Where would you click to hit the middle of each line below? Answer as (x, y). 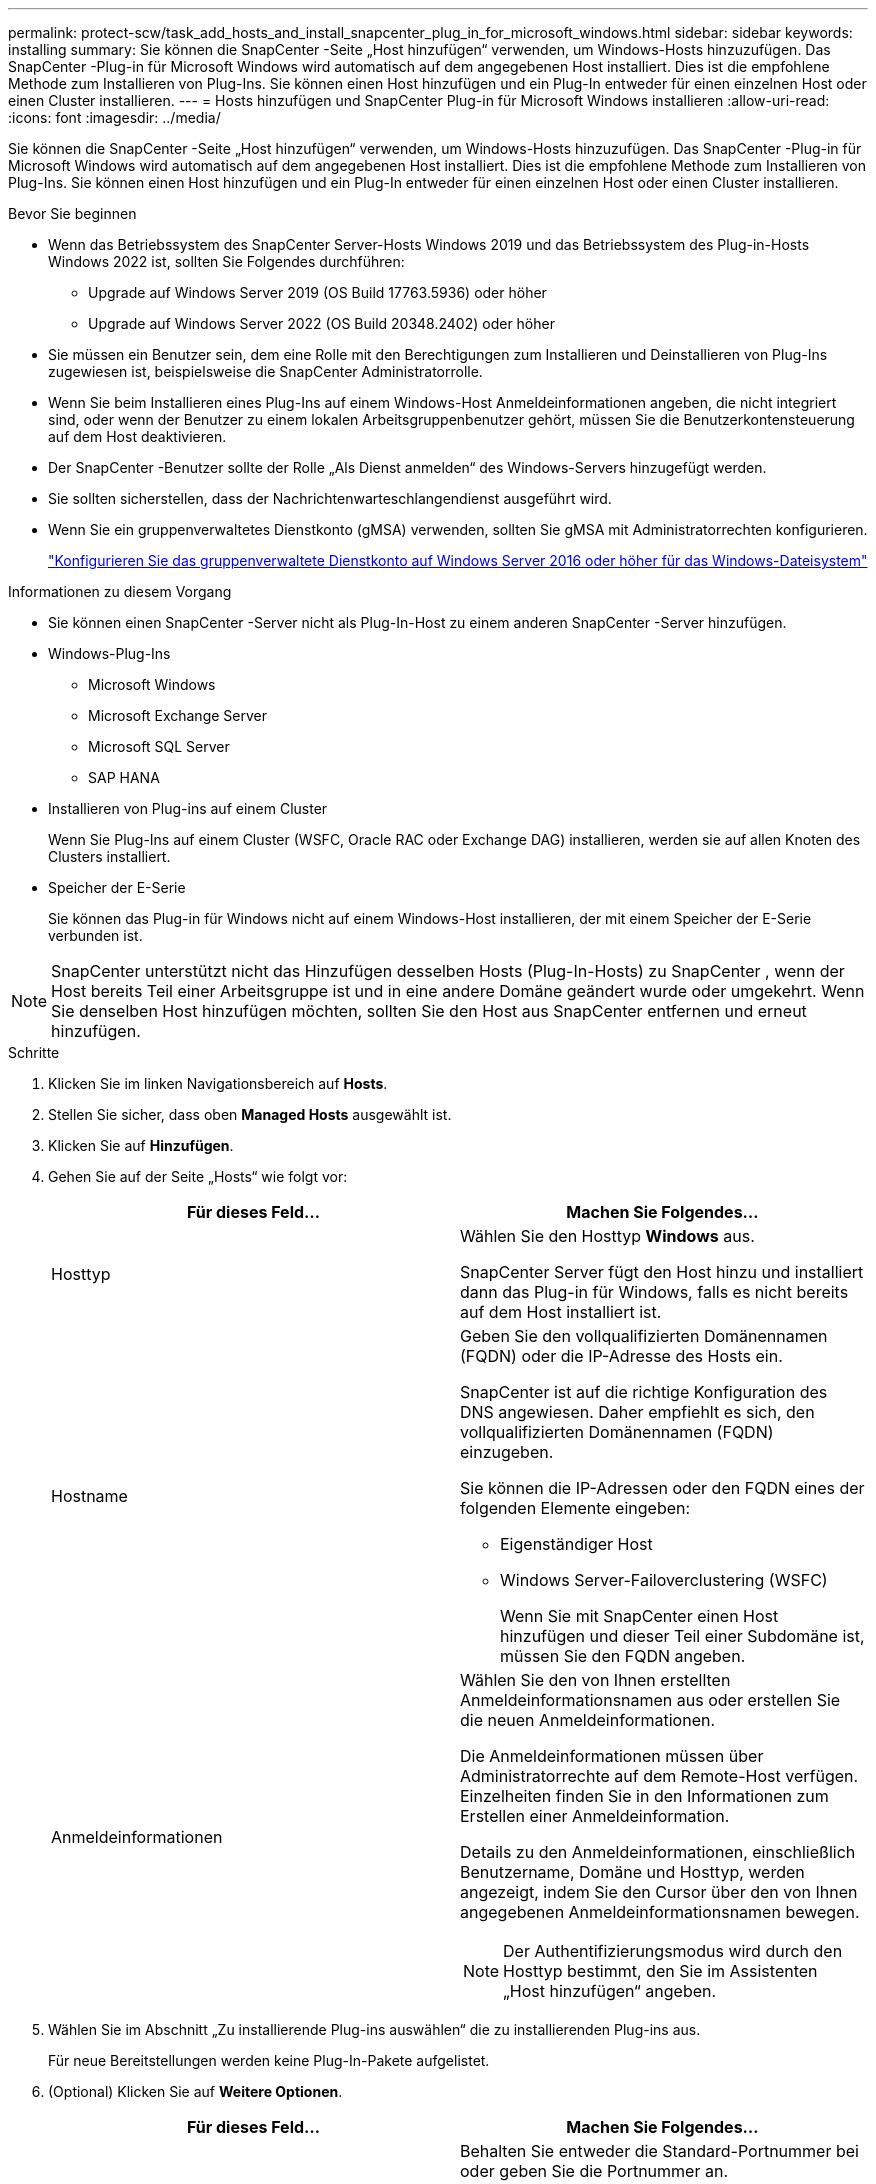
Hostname (89, 1496)
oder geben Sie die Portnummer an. (594, 2171)
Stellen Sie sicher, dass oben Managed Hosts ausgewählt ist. (250, 1114)
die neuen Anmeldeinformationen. (588, 1720)
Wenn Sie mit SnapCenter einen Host (639, 1616)
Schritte (34, 1052)
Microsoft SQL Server (159, 746)
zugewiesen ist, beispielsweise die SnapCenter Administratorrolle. (265, 371)
